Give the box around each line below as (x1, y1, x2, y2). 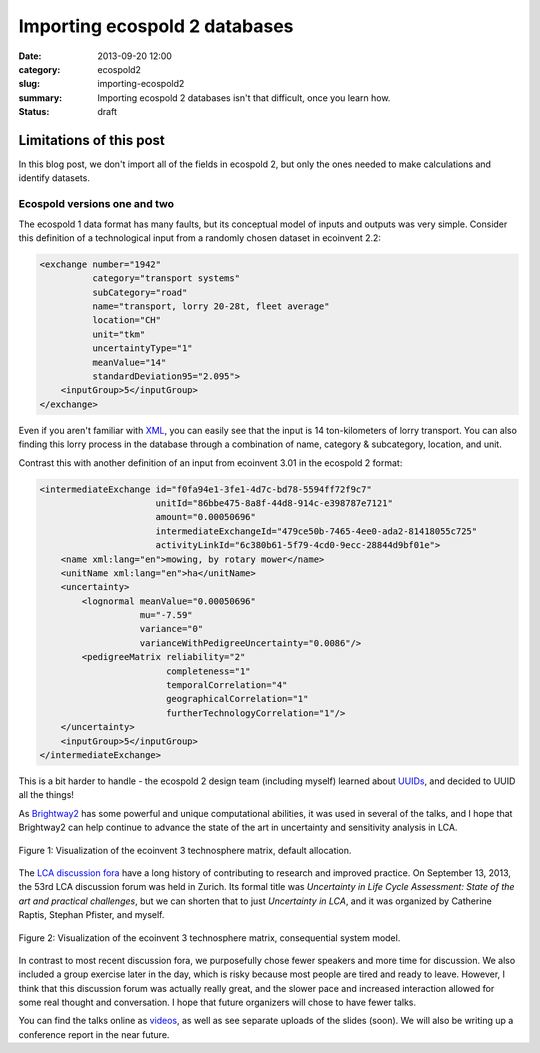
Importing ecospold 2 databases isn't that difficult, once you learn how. (97, 91, 391, 104)
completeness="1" (165, 665, 251, 677)
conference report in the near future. (18, 1028, 170, 1040)
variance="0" (139, 623, 204, 635)
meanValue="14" (91, 356, 167, 368)
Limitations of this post (18, 131, 165, 149)
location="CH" (91, 315, 162, 326)
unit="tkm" (91, 328, 146, 340)
